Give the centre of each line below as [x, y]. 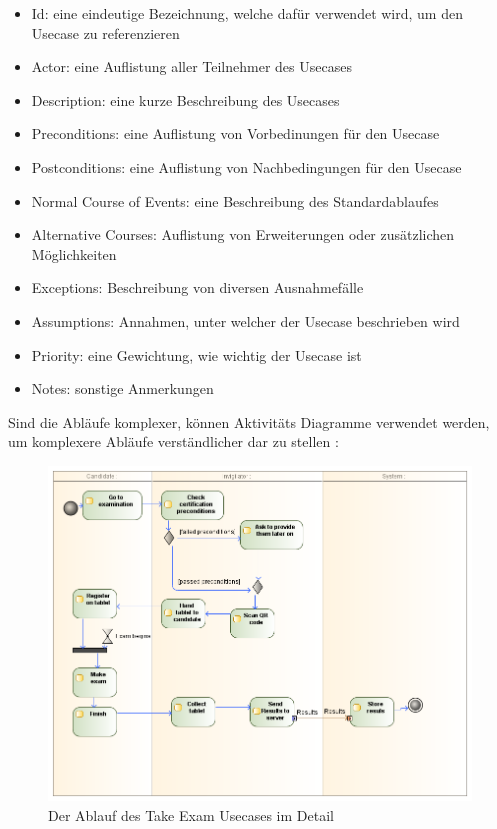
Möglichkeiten [74, 253]
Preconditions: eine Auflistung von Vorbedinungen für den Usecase [235, 133]
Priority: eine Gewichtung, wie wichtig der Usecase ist [196, 354]
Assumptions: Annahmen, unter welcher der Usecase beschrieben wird [245, 320]
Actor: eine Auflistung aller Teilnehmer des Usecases [191, 66]
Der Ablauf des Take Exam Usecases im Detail [191, 814]
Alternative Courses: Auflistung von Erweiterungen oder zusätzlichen [243, 234]
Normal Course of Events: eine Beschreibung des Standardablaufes [235, 200]
